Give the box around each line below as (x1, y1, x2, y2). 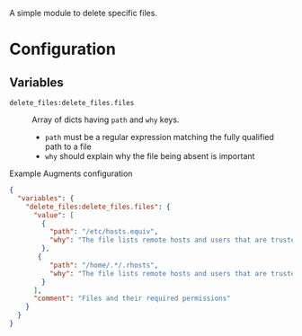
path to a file (44, 141, 92, 152)
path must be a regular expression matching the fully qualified (44, 132, 274, 142)
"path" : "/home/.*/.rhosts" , (49, 261, 159, 270)
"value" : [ (32, 210, 75, 219)
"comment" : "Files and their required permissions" (32, 294, 231, 304)
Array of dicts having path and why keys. (31, 114, 180, 125)
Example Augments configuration (9, 168, 133, 179)
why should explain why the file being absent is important (44, 151, 255, 161)
